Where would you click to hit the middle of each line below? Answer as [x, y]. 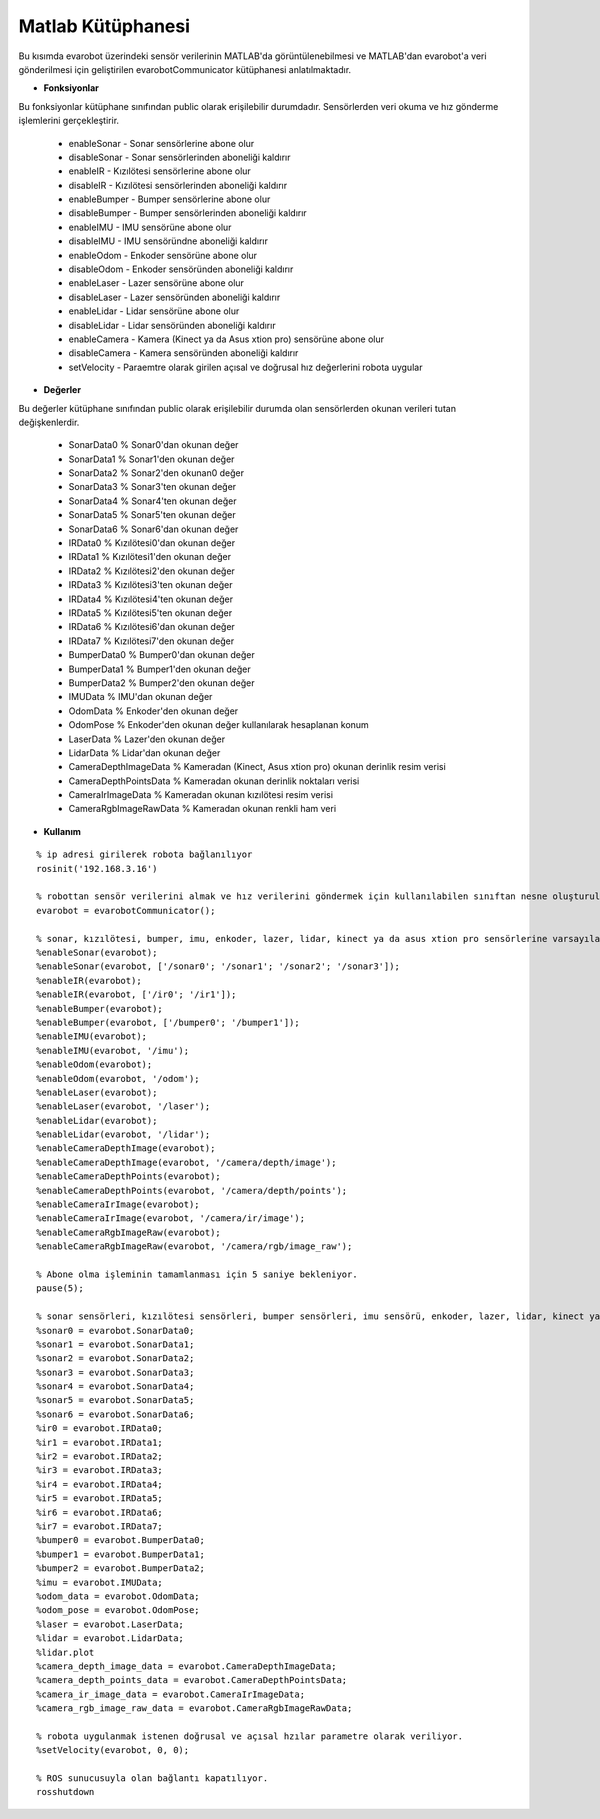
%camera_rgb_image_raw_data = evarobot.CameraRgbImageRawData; [194, 1708]
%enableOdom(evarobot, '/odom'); [118, 1078]
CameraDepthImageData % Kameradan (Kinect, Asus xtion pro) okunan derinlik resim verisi [257, 767]
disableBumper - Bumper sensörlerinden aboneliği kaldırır [187, 213]
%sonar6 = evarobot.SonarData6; [115, 1414]
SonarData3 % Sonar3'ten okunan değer [152, 487]
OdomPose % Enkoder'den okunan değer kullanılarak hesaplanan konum [218, 725]
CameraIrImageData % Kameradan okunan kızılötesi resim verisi [201, 795]
